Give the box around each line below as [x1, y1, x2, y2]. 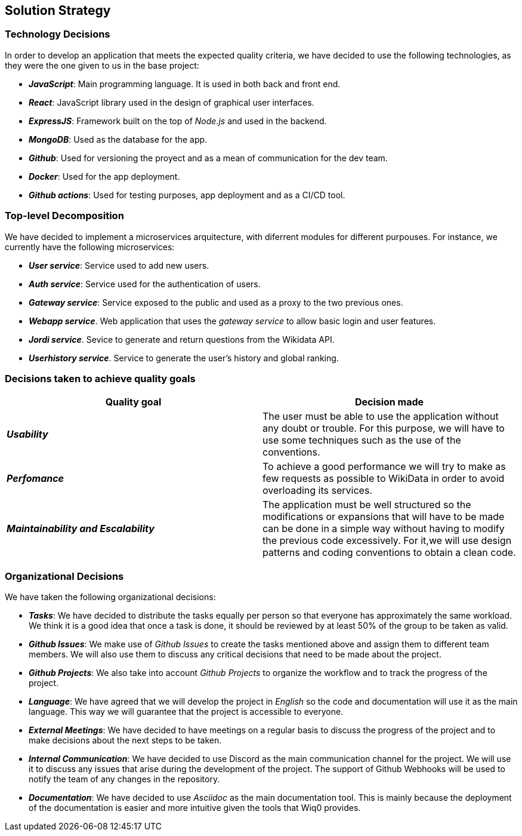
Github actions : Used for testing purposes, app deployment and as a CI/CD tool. [29, 189, 345, 200]
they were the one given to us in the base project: [5, 60, 199, 70]
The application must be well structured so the [262, 499, 471, 511]
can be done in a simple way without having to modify [262, 522, 505, 535]
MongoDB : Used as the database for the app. [29, 134, 208, 145]
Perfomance [7, 472, 64, 485]
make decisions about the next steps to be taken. [29, 735, 222, 746]
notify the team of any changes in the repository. [29, 774, 220, 785]
